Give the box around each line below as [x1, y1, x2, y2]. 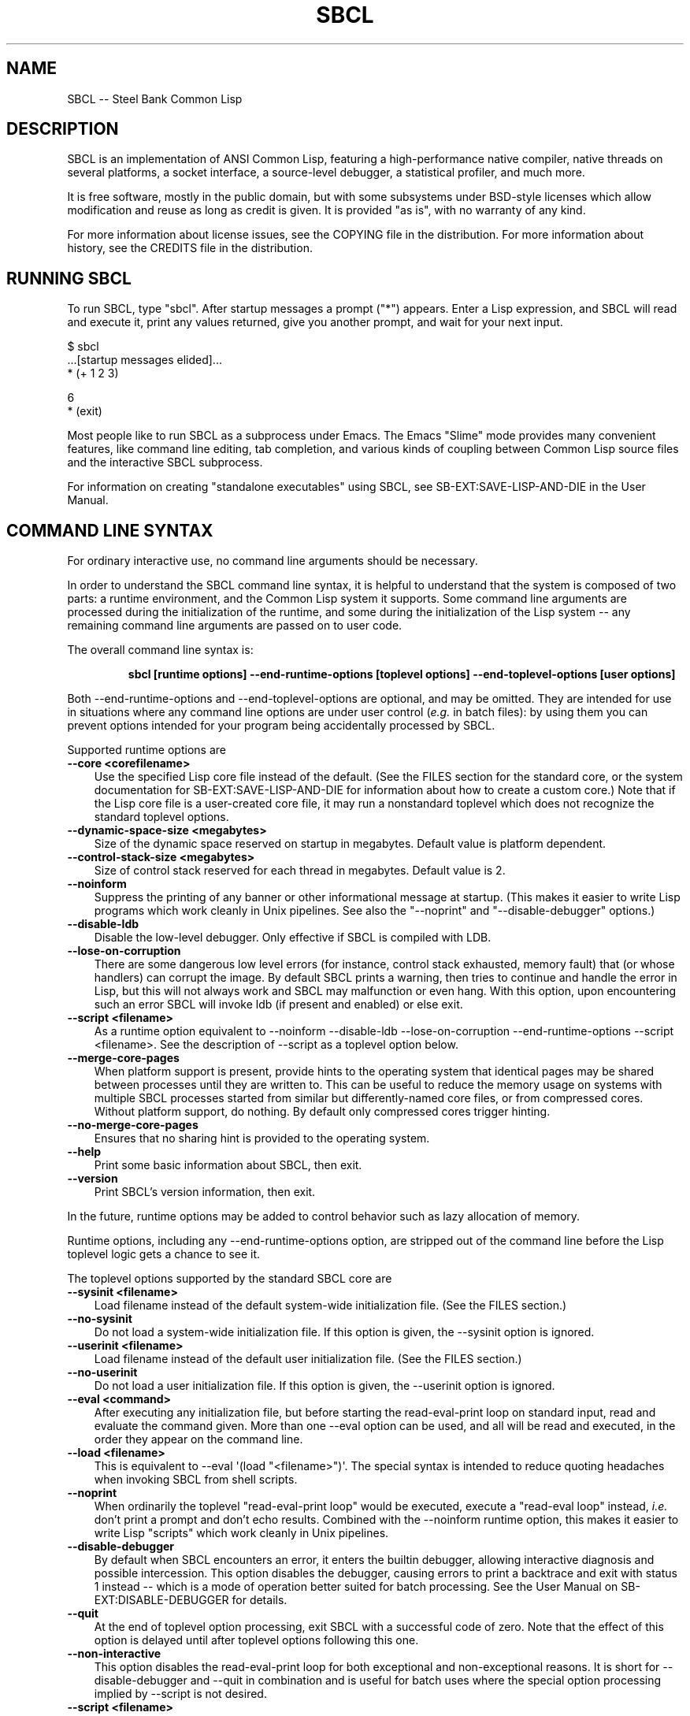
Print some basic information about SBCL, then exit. [94, 1158, 362, 1172]
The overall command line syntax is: [67, 643, 254, 657]
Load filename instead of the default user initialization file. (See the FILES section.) [94, 1352, 522, 1366]
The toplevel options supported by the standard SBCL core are [67, 1272, 392, 1286]
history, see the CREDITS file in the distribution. [67, 241, 313, 255]
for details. [232, 1593, 287, 1607]
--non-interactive [67, 1647, 161, 1661]
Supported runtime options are [67, 743, 226, 757]
